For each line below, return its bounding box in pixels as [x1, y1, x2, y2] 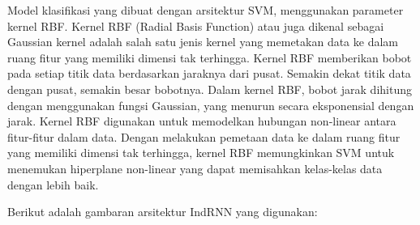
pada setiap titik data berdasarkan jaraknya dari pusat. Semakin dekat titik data [7, 65, 411, 82]
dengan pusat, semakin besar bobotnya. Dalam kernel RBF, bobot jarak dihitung [7, 80, 412, 97]
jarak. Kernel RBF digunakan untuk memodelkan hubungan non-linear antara [7, 112, 396, 129]
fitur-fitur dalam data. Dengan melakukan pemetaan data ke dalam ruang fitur [7, 128, 401, 145]
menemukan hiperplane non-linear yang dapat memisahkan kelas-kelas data [7, 159, 383, 176]
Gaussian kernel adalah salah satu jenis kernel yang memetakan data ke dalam [7, 33, 398, 50]
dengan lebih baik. [7, 176, 99, 193]
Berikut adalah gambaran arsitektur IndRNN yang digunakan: [7, 203, 318, 220]
